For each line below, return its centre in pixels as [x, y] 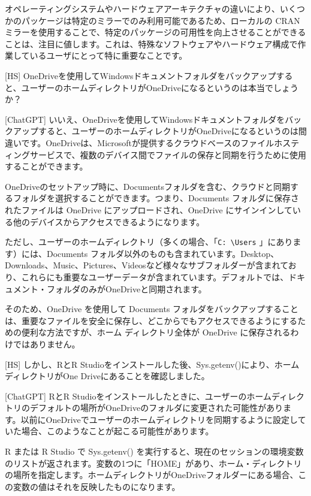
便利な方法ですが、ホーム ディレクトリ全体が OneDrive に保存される [156, 332]
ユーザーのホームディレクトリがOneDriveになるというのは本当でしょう [160, 87]
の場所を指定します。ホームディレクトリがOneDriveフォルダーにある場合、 [152, 475]
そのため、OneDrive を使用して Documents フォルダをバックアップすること [152, 309]
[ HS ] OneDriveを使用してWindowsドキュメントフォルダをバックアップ [141, 75]
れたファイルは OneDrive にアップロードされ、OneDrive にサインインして [149, 209]
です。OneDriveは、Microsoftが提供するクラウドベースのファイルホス [156, 142]
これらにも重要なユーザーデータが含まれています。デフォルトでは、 [155, 276]
